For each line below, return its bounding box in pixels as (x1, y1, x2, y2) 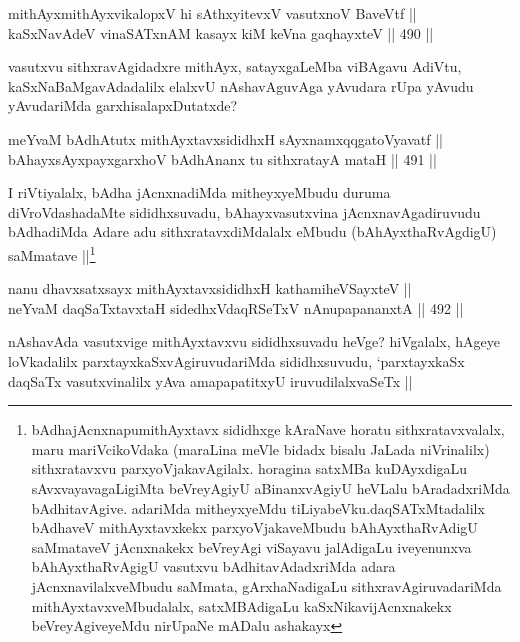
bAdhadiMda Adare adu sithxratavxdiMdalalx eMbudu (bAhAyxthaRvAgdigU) (8, 221, 497, 242)
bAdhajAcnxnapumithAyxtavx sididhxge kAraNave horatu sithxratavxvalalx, (31, 419, 505, 440)
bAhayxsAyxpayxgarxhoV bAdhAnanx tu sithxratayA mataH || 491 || (8, 148, 437, 169)
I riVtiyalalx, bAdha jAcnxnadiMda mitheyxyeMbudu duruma (8, 182, 391, 203)
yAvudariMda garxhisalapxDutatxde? (8, 95, 238, 116)
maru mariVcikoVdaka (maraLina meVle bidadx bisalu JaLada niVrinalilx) (31, 438, 490, 459)
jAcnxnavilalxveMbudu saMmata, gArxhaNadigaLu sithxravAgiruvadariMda (31, 575, 502, 596)
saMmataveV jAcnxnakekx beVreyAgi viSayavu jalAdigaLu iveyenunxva (31, 536, 472, 557)
